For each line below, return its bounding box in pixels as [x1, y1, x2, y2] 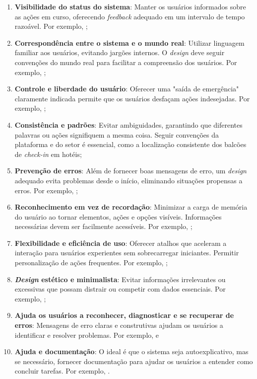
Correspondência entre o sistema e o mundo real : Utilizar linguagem [14, 37, 245, 48]
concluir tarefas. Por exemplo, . [14, 366, 110, 376]
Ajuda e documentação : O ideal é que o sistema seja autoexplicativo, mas [14, 346, 249, 357]
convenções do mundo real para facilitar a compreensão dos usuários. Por [14, 57, 237, 67]
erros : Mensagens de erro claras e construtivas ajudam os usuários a [14, 320, 223, 330]
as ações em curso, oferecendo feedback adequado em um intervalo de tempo [14, 11, 245, 21]
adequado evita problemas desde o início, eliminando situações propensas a [14, 175, 243, 185]
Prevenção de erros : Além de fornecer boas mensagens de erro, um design [14, 165, 247, 176]
